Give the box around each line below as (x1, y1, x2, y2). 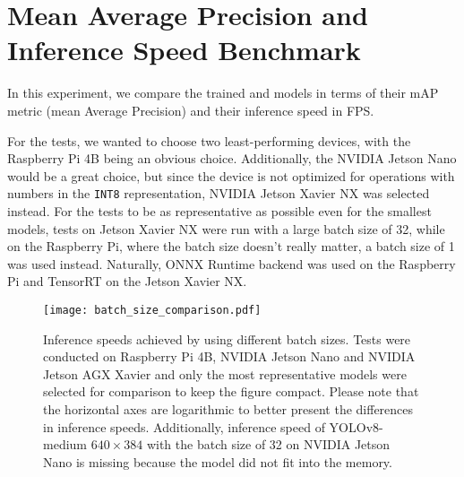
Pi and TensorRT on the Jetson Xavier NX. (7, 272, 247, 291)
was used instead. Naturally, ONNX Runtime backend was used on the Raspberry (7, 254, 456, 273)
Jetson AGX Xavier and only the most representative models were (43, 364, 407, 383)
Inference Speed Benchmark (7, 31, 361, 68)
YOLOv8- (329, 417, 383, 436)
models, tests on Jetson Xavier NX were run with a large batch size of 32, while (7, 219, 445, 238)
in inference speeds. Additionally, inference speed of (43, 417, 325, 436)
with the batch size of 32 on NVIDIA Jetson (146, 435, 391, 454)
